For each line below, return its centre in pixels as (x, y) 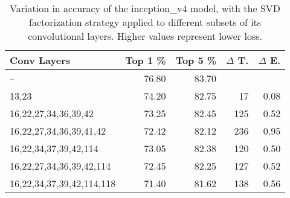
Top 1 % (146, 60)
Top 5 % (196, 60)
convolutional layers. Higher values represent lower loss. (145, 36)
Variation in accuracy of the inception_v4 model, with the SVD (145, 8)
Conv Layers (40, 60)
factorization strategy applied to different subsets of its (145, 22)
